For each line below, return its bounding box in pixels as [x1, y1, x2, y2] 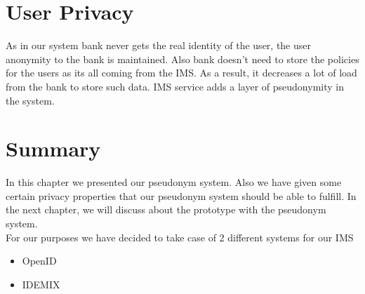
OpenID [22, 253, 57, 268]
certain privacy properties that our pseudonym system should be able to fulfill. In [6, 188, 357, 203]
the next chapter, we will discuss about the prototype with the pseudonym [6, 202, 326, 217]
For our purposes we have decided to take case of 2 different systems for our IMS [6, 229, 354, 244]
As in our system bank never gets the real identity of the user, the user [6, 38, 312, 53]
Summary [6, 134, 101, 163]
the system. [6, 93, 55, 107]
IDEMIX [22, 276, 60, 291]
